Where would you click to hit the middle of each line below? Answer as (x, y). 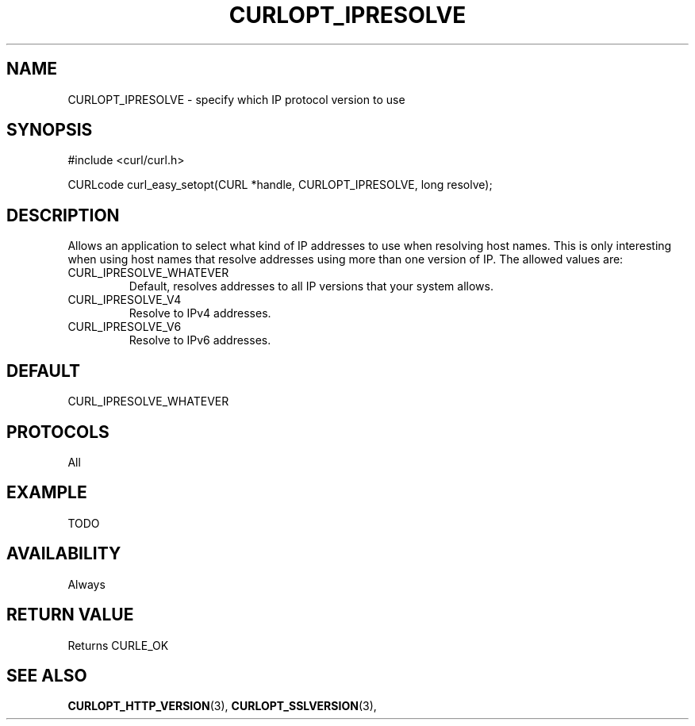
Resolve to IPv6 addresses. (200, 340)
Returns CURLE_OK (118, 645)
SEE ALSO (47, 675)
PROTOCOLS (58, 432)
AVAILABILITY (64, 554)
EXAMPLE (47, 493)
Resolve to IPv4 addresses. (200, 313)
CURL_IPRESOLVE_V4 (125, 300)
